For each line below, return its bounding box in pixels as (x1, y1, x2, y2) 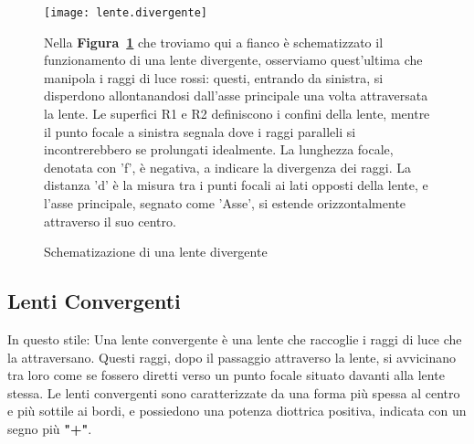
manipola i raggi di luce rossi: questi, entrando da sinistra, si (44, 68, 384, 87)
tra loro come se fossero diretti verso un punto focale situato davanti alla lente (7, 365, 445, 385)
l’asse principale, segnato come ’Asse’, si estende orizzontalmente (44, 194, 406, 212)
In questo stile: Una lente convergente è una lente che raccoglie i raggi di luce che (7, 329, 462, 348)
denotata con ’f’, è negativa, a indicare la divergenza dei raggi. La (44, 157, 412, 176)
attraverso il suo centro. (44, 211, 176, 230)
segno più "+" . (7, 418, 92, 438)
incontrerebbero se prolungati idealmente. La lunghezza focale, (44, 140, 394, 159)
